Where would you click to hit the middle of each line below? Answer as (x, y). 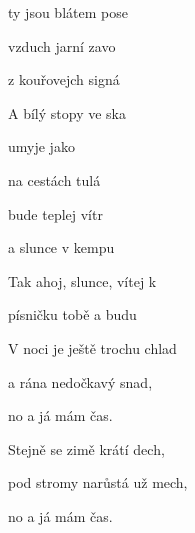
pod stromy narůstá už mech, (98, 482)
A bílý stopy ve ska (67, 112)
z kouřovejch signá (64, 79)
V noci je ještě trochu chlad (92, 347)
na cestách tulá (54, 179)
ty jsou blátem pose (68, 12)
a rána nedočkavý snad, (80, 381)
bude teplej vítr (55, 213)
